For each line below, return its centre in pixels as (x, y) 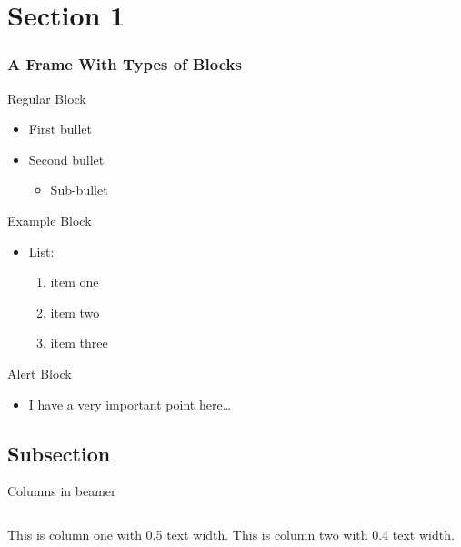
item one (75, 282)
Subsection (59, 453)
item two (75, 312)
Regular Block (47, 98)
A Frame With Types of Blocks (125, 64)
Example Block (50, 220)
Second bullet (66, 159)
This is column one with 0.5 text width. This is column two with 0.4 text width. (231, 534)
